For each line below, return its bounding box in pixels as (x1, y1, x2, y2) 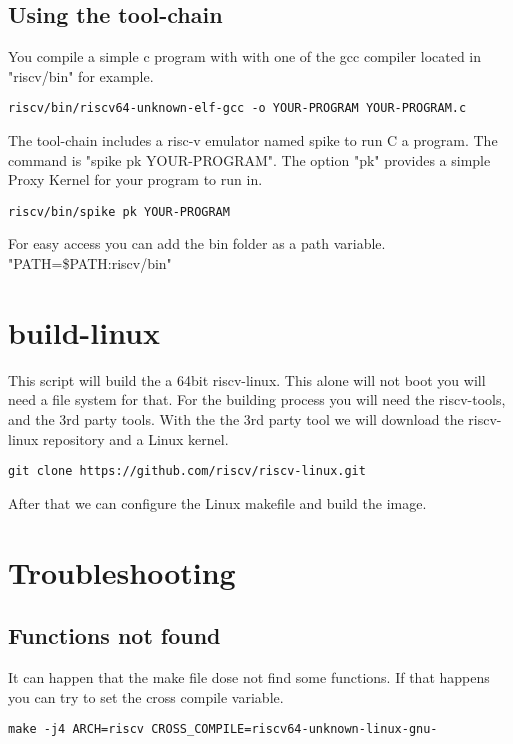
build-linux (8, 311, 161, 352)
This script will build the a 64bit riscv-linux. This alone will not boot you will (8, 369, 486, 390)
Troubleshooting (8, 551, 236, 592)
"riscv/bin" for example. (8, 65, 154, 86)
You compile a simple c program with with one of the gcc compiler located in (8, 46, 482, 67)
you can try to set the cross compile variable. (8, 686, 284, 707)
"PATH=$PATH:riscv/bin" (8, 253, 172, 274)
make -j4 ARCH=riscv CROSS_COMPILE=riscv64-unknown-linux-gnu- (8, 722, 438, 737)
